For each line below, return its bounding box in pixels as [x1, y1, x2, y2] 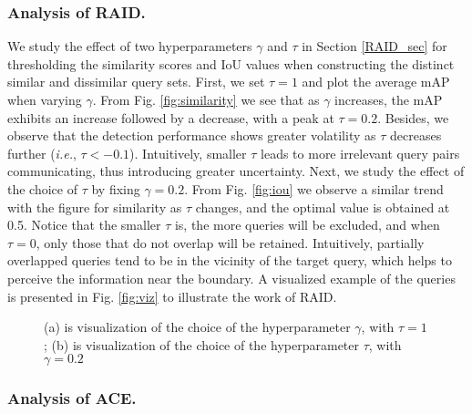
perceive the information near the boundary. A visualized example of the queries [7, 268, 456, 287]
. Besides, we [377, 108, 449, 127]
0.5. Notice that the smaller [7, 215, 161, 234]
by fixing [91, 179, 140, 198]
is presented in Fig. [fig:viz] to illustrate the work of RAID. [7, 286, 337, 305]
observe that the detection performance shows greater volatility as [7, 126, 376, 145]
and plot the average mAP [302, 72, 450, 91]
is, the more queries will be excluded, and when [174, 215, 440, 234]
